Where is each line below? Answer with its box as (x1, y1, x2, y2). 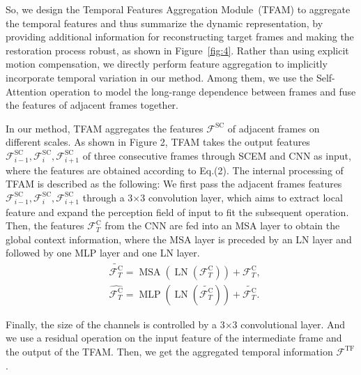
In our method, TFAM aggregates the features (6, 121, 203, 135)
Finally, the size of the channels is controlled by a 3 (6, 316, 225, 331)
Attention (6, 84, 47, 98)
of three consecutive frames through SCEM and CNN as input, (82, 148, 351, 162)
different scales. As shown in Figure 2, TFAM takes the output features (6, 135, 310, 149)
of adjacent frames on (227, 121, 320, 135)
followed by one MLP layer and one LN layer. (6, 245, 200, 260)
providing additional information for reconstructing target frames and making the (6, 29, 354, 44)
